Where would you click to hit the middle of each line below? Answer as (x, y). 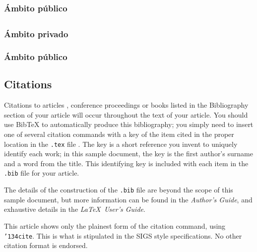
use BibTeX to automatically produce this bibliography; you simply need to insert (129, 124)
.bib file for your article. (42, 173)
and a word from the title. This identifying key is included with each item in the (126, 163)
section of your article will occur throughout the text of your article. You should (126, 114)
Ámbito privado (36, 34)
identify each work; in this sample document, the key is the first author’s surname (128, 154)
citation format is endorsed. (46, 245)
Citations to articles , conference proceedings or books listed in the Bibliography (126, 105)
